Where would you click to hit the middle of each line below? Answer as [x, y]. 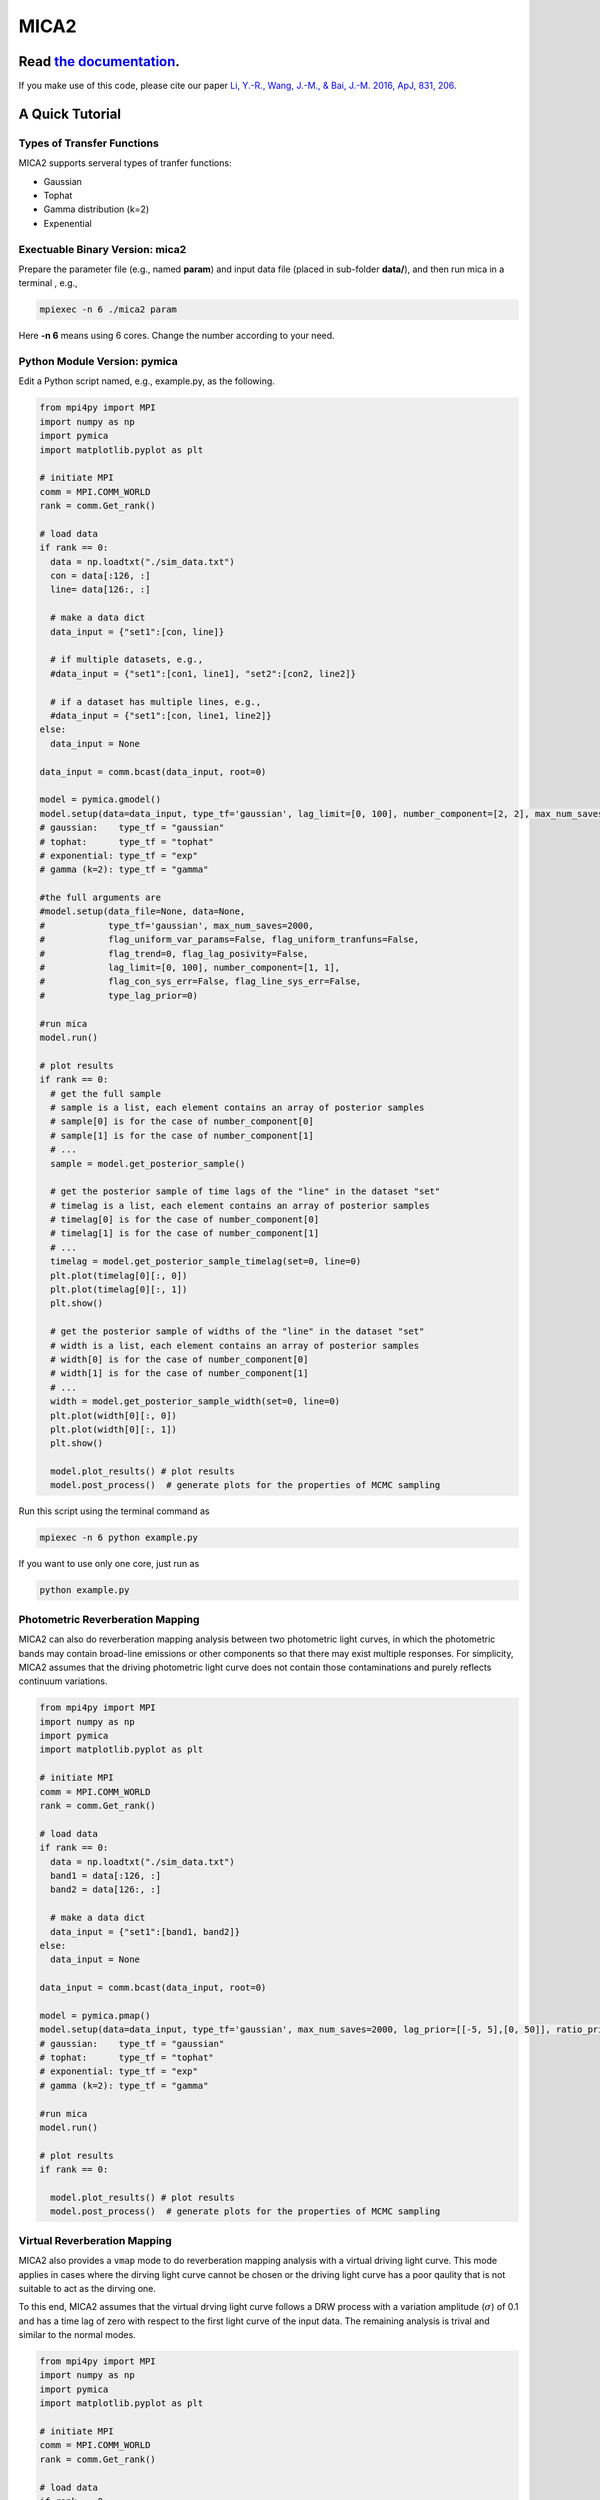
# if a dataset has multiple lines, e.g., [156, 701]
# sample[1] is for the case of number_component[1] [182, 1135]
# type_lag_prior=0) [119, 995]
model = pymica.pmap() [95, 2015]
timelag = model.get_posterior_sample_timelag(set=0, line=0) [206, 1261]
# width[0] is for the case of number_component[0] [179, 1359]
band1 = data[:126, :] [106, 1875]
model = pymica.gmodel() [100, 799]
